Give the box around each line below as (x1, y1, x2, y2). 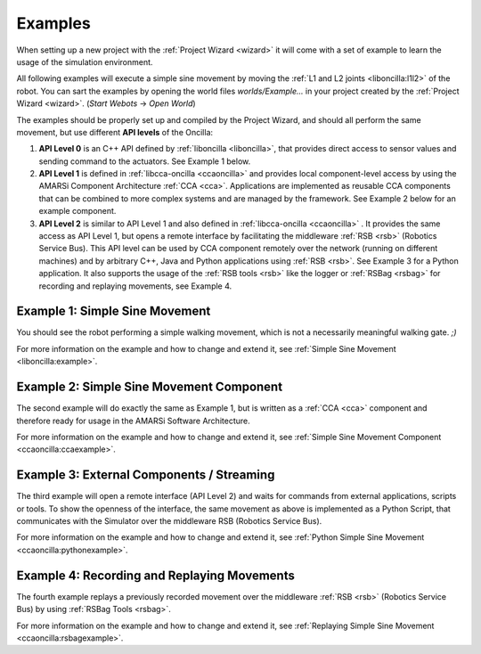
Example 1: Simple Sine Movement (16, 304, 211, 319)
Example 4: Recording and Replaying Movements (16, 568, 296, 583)
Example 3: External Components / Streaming (16, 468, 275, 483)
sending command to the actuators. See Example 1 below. (38, 156, 251, 167)
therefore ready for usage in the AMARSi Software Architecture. (16, 415, 250, 426)
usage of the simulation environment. (16, 56, 153, 67)
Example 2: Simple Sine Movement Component (16, 380, 283, 395)
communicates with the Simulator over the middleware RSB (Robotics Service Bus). (16, 516, 322, 527)
